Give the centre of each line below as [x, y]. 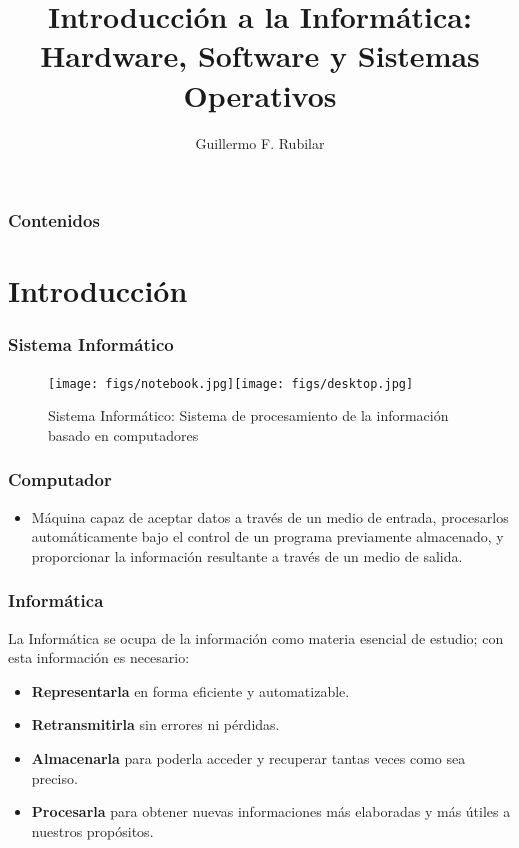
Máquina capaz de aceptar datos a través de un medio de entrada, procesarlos [270, 516]
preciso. [54, 777]
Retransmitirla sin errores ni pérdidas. [155, 724]
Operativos [260, 94]
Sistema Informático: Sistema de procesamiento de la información [248, 415]
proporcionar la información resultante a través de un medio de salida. [247, 555]
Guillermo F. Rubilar [260, 142]
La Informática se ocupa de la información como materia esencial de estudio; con [256, 637]
